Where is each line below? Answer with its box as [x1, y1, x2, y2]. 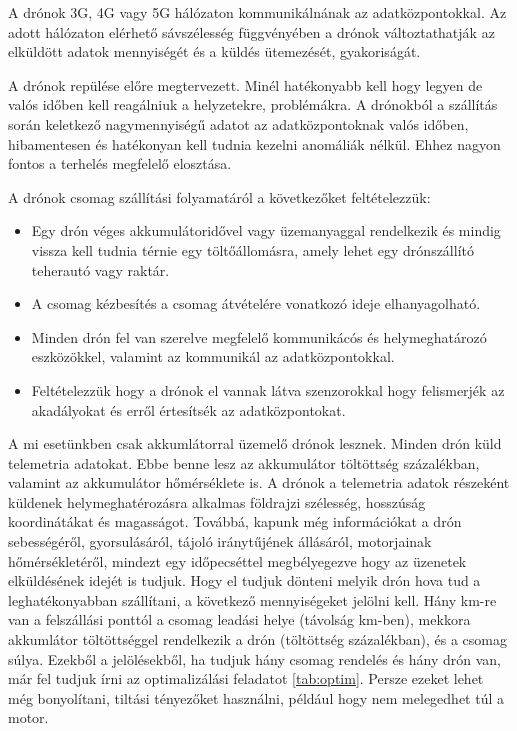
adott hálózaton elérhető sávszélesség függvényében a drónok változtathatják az [8, 21, 495, 42]
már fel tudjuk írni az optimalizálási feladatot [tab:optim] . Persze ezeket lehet [8, 668, 484, 689]
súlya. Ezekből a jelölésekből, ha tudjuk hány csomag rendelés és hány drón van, [8, 648, 502, 669]
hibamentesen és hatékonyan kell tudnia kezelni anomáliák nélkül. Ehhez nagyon [8, 133, 501, 154]
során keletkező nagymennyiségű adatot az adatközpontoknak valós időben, [8, 113, 469, 134]
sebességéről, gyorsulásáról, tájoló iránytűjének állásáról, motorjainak [8, 531, 432, 552]
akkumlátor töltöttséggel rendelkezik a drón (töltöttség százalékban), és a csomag [8, 629, 508, 650]
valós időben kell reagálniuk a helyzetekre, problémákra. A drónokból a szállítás [8, 94, 498, 115]
